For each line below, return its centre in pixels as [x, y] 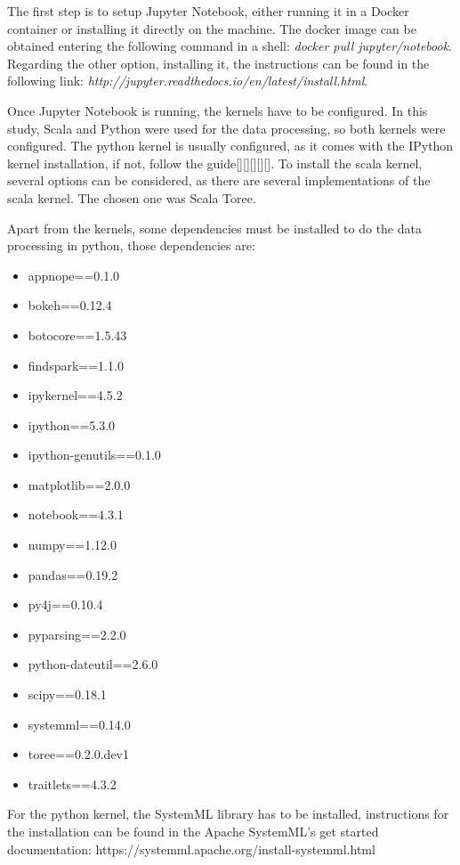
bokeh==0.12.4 [70, 305]
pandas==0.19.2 [73, 574]
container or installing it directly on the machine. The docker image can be [212, 28]
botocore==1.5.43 [77, 335]
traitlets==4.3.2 [72, 783]
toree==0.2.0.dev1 [79, 754]
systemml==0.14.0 [79, 724]
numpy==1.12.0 [72, 545]
